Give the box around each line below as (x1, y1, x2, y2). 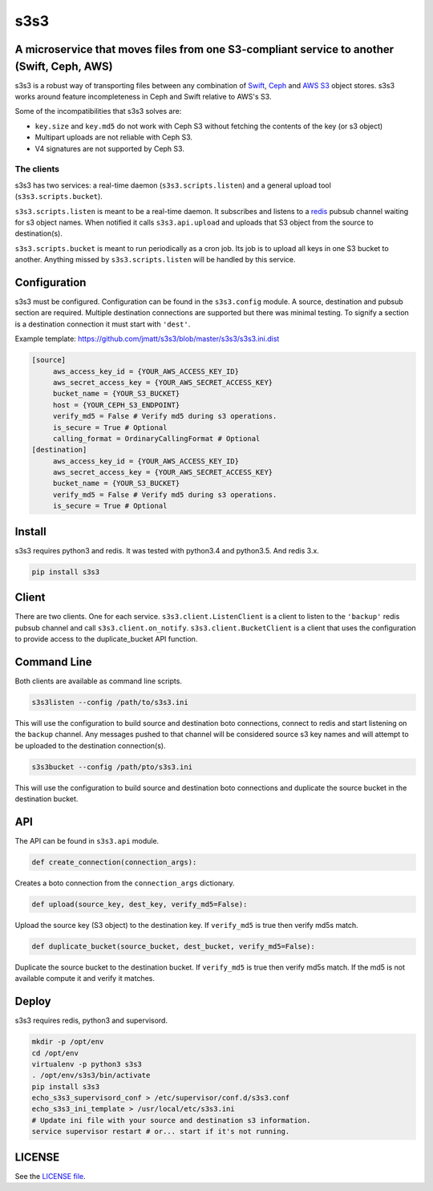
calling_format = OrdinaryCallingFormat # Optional (52, 434, 261, 443)
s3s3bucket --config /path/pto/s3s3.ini (31, 762, 192, 772)
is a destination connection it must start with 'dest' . (14, 319, 191, 329)
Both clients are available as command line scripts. (14, 676, 182, 686)
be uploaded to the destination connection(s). (14, 740, 166, 750)
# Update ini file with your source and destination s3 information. (31, 1116, 311, 1124)
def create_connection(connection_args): (31, 857, 197, 866)
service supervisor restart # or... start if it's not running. (31, 1127, 290, 1136)
